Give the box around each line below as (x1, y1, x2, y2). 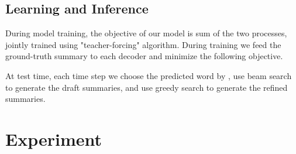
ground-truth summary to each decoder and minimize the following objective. (5, 50, 283, 62)
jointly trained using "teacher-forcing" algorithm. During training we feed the (5, 38, 281, 50)
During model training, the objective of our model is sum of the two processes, (5, 27, 287, 39)
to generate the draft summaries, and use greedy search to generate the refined (5, 81, 288, 93)
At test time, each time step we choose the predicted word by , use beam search (5, 69, 292, 81)
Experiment (5, 126, 102, 150)
